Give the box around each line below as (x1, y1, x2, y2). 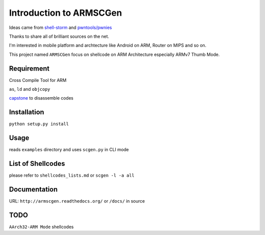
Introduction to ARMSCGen (9, 7, 122, 18)
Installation (9, 108, 44, 116)
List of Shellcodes (9, 159, 65, 168)
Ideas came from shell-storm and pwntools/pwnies (9, 25, 112, 30)
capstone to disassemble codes (9, 95, 74, 101)
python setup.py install (9, 121, 69, 127)
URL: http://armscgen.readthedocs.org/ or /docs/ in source (9, 198, 145, 204)
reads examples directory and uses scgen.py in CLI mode (9, 147, 129, 153)
